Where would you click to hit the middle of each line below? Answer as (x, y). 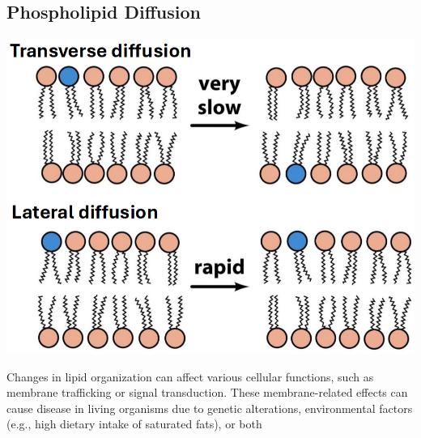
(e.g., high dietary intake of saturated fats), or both (134, 424)
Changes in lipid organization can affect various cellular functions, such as (190, 376)
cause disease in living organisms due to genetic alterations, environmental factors (210, 408)
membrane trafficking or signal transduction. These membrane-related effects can (207, 392)
